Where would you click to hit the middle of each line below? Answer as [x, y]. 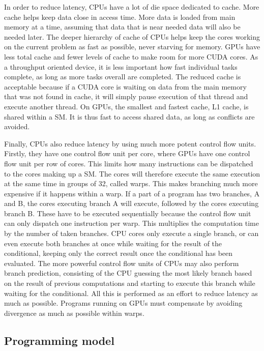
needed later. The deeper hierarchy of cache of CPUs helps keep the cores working [132, 36]
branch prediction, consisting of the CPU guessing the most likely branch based [128, 273]
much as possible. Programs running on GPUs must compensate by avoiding [123, 303]
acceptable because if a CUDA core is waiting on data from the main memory [125, 86]
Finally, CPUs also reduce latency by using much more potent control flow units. [130, 143]
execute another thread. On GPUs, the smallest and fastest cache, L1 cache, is [126, 106]
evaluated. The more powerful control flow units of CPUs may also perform [122, 263]
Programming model [59, 340]
